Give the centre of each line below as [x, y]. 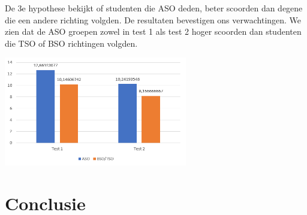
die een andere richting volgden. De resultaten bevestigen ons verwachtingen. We [153, 19]
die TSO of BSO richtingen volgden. [71, 43]
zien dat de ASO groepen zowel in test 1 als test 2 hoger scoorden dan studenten [153, 31]
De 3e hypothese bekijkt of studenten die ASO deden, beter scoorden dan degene [154, 8]
